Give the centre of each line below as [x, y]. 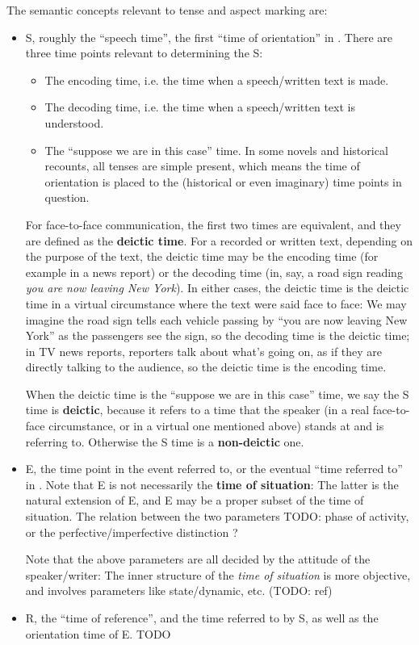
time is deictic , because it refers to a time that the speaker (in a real [197, 410]
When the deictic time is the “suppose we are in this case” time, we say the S [217, 394]
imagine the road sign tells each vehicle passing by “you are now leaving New [216, 319]
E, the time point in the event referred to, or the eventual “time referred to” [214, 469]
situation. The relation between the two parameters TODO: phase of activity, [217, 516]
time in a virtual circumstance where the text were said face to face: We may [216, 303]
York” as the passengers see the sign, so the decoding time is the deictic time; [218, 335]
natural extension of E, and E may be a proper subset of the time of [195, 500]
